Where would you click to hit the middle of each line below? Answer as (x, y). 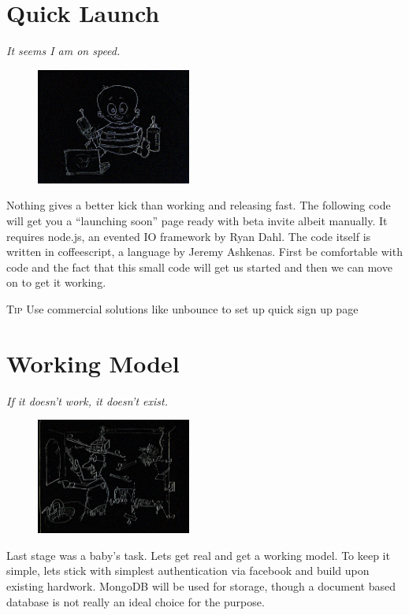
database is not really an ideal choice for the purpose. (136, 601)
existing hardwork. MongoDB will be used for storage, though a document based (201, 585)
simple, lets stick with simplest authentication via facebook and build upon (188, 571)
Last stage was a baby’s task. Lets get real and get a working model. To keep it (198, 555)
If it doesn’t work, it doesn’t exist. (87, 400)
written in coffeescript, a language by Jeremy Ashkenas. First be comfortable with (204, 252)
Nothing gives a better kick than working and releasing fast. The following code (199, 205)
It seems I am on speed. (63, 51)
